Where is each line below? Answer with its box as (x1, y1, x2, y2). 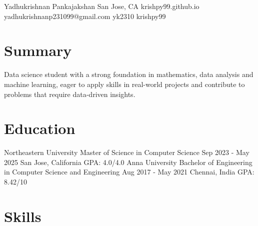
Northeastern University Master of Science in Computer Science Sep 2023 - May (4, 147, 249, 157)
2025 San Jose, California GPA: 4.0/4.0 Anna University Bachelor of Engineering (4, 156, 252, 167)
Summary (4, 40, 72, 60)
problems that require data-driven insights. (4, 88, 135, 99)
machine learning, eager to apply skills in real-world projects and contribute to (4, 78, 245, 89)
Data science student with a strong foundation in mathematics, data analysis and (4, 69, 253, 79)
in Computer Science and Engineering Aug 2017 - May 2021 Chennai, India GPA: (4, 166, 254, 177)
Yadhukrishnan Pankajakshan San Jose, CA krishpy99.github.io (4, 1, 199, 11)
